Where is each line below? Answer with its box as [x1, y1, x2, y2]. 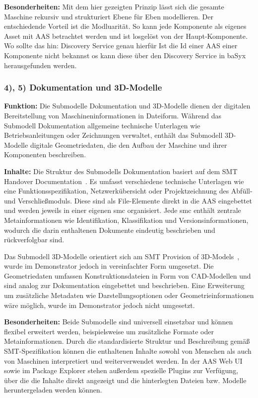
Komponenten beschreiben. [4, 149, 86, 160]
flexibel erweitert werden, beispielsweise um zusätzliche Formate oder [4, 326, 214, 336]
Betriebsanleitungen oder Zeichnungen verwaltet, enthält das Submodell [4, 130, 223, 140]
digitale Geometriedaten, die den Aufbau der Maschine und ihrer [30, 139, 227, 150]
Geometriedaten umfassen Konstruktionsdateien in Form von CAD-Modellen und [4, 270, 251, 281]
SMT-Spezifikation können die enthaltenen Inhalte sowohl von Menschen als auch [4, 346, 252, 356]
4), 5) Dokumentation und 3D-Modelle [4, 81, 162, 94]
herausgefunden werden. [4, 60, 77, 70]
